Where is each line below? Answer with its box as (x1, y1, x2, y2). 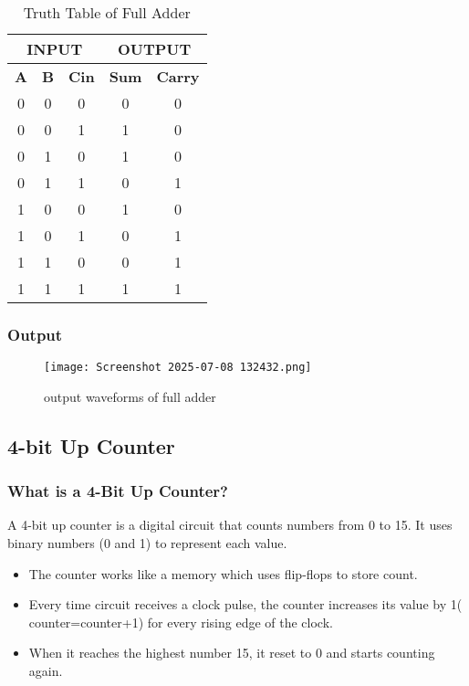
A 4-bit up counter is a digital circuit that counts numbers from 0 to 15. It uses (7, 515, 453, 534)
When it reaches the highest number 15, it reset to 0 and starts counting (28, 643, 435, 662)
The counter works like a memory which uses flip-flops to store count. (28, 564, 418, 583)
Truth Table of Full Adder (23, 2, 191, 23)
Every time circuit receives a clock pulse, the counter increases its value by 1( (28, 595, 463, 614)
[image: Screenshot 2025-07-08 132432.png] (44, 361, 312, 375)
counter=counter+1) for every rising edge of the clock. (28, 612, 333, 631)
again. (28, 661, 63, 681)
